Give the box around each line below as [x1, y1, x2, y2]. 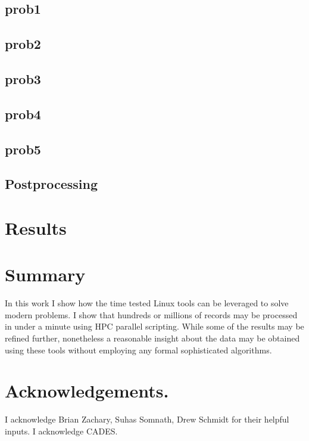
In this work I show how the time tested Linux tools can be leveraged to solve [5, 297, 289, 309]
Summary [5, 262, 86, 287]
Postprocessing [5, 175, 98, 193]
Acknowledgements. [5, 378, 169, 403]
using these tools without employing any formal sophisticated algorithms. [5, 343, 272, 356]
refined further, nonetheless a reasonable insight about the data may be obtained [5, 331, 300, 344]
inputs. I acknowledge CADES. [5, 424, 118, 437]
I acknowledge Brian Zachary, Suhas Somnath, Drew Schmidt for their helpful [5, 413, 289, 426]
